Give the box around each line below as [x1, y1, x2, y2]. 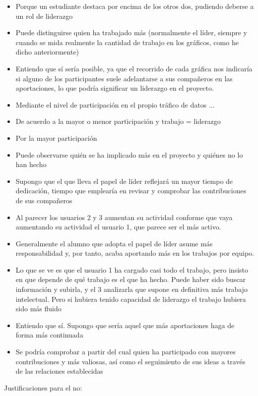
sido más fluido [15, 303, 62, 314]
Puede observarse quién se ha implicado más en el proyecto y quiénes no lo [15, 149, 243, 160]
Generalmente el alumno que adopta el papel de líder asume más [15, 238, 213, 248]
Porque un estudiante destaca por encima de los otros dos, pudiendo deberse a [15, 1, 254, 11]
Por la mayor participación [15, 132, 97, 143]
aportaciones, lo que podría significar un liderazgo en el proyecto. [15, 83, 214, 93]
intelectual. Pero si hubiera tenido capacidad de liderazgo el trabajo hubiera [15, 293, 246, 304]
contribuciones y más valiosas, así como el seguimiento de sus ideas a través [15, 356, 246, 366]
